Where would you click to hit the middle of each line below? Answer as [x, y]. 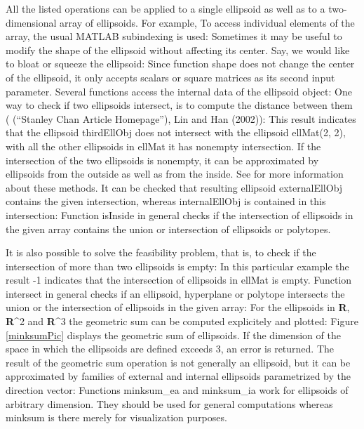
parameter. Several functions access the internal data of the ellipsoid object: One [179, 91]
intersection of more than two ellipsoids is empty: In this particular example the [177, 266]
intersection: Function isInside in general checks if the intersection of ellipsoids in [180, 214]
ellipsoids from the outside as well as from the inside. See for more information [175, 174]
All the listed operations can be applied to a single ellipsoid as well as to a [166, 8]
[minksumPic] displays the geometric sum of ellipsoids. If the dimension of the [173, 335]
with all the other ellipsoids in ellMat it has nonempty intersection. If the [163, 146]
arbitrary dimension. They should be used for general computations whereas [169, 403]
